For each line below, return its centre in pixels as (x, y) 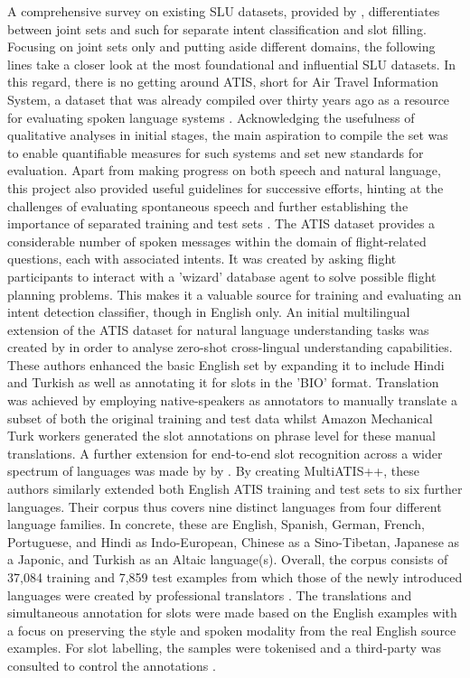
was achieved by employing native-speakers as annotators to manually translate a (232, 400)
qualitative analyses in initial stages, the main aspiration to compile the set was (228, 135)
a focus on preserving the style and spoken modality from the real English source (232, 630)
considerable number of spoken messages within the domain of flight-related (217, 241)
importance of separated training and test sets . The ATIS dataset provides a (221, 223)
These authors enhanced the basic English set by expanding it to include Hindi (226, 364)
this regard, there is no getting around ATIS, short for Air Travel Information (223, 82)
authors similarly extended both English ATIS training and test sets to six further (235, 489)
